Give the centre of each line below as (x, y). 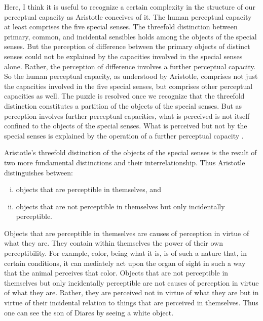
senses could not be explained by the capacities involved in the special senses (123, 56)
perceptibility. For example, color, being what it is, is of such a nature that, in (125, 253)
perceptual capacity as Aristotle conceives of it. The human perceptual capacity (128, 16)
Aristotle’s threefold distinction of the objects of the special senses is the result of (130, 152)
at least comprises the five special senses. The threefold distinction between (121, 27)
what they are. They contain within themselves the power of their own (114, 243)
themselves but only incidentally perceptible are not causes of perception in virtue (131, 282)
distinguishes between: (39, 172)
